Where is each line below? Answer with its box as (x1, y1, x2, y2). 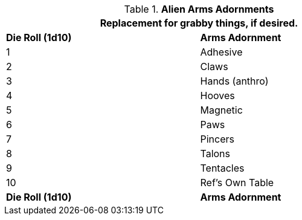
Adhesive (200, 46, 243, 58)
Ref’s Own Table (200, 176, 274, 189)
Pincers (200, 133, 234, 145)
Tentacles (200, 162, 245, 174)
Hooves (200, 89, 235, 102)
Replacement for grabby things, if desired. (100, 17, 298, 29)
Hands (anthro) (200, 75, 269, 87)
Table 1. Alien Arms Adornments (124, 3, 274, 15)
